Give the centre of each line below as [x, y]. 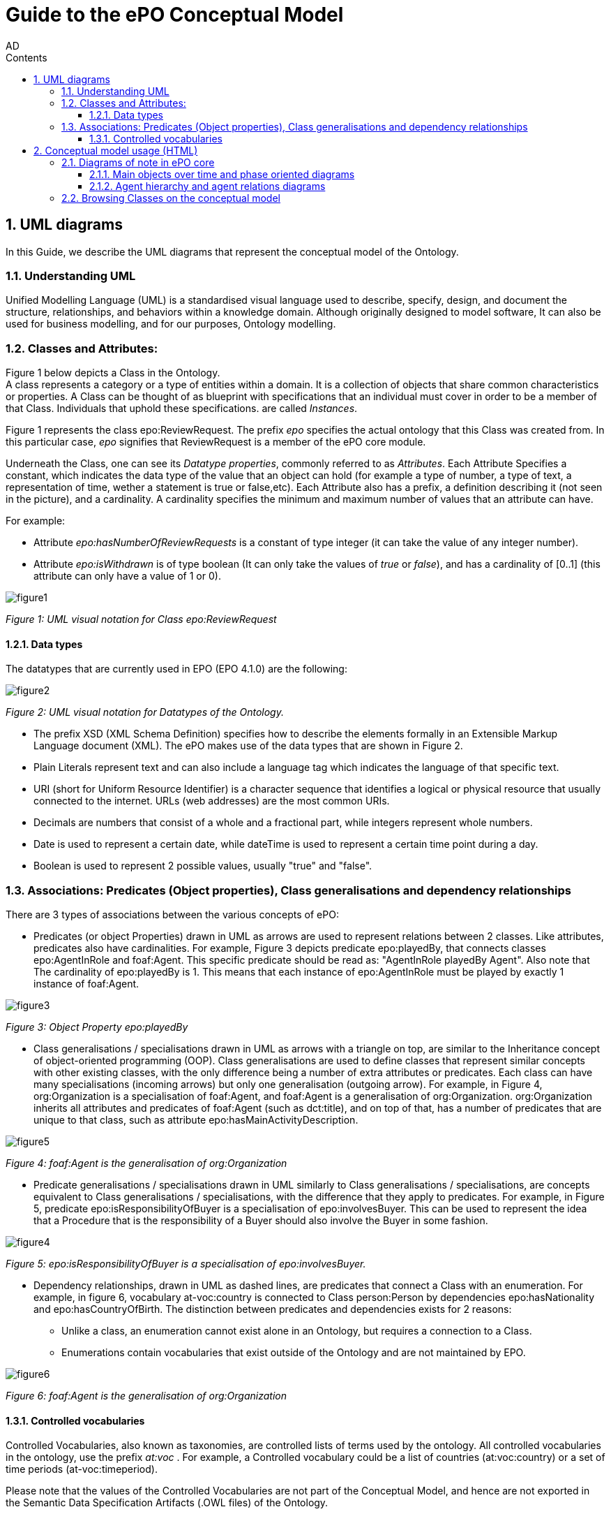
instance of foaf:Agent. [86, 984]
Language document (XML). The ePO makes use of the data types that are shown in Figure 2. [248, 746]
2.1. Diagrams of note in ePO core [138, 162]
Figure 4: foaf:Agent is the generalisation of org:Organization [146, 1163]
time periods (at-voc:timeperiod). [82, 1469]
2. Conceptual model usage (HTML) [116, 150]
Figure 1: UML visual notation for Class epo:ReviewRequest [141, 619]
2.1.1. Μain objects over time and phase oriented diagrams [222, 174]
